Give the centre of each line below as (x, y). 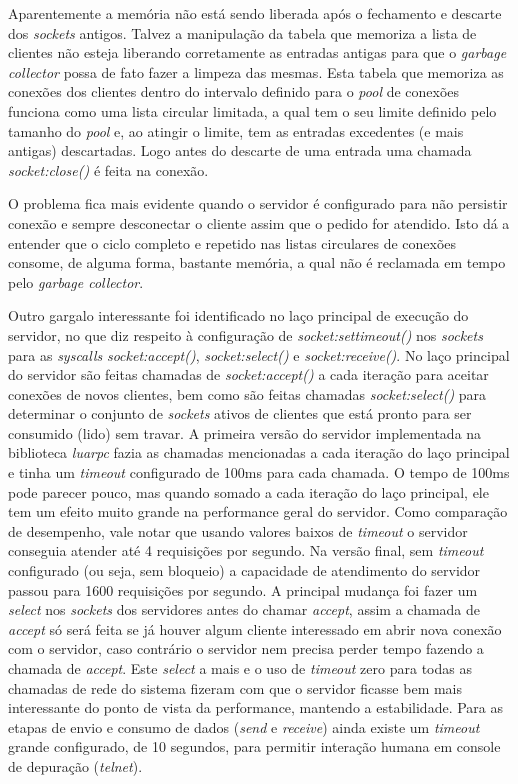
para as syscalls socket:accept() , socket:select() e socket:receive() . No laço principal (259, 354)
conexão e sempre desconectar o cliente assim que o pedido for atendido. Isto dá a (259, 222)
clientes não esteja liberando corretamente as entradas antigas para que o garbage (257, 52)
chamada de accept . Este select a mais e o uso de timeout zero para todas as (240, 668)
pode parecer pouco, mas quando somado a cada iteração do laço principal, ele (248, 491)
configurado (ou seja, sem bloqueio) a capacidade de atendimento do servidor (244, 570)
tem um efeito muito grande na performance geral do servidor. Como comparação (258, 511)
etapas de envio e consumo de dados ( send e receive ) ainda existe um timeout (244, 726)
